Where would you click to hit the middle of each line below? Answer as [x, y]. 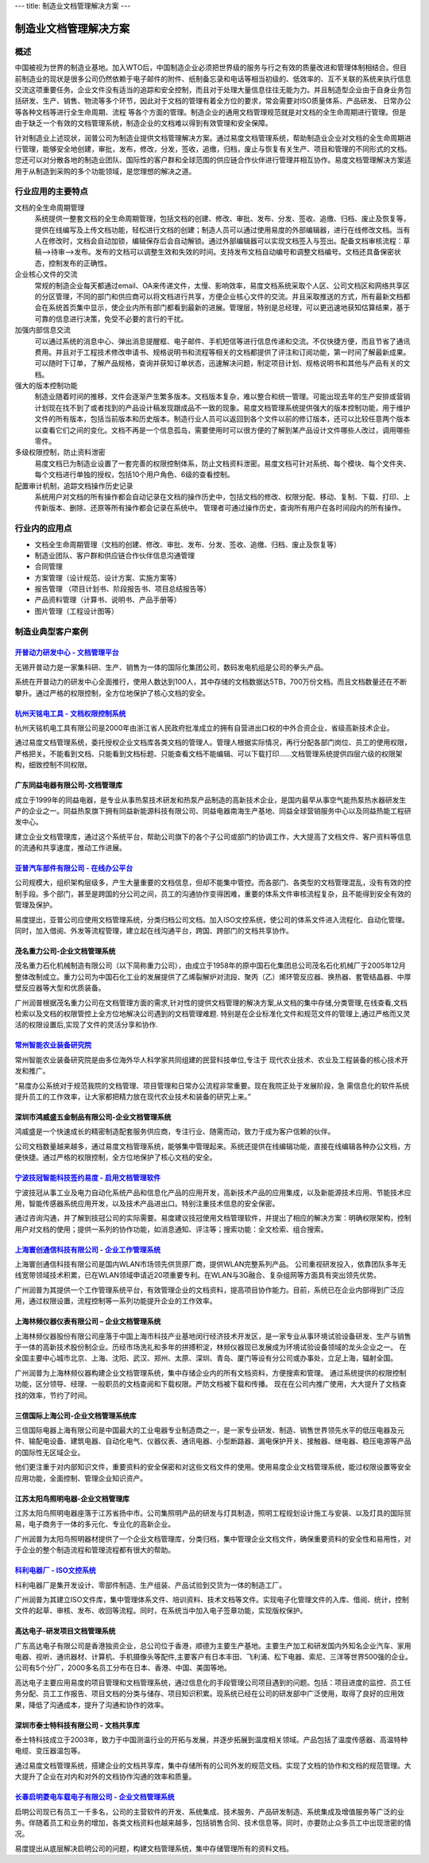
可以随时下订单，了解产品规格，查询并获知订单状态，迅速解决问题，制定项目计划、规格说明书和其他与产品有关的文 [222, 363]
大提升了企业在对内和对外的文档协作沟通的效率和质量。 [105, 1776]
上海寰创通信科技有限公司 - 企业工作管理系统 [88, 1249]
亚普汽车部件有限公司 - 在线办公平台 [74, 868]
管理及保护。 [36, 905]
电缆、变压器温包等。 [50, 1751]
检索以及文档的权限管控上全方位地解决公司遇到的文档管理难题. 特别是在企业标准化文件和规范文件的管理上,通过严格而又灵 [213, 1013]
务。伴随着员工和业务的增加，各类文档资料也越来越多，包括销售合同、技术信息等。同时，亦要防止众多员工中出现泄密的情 [213, 1822]
